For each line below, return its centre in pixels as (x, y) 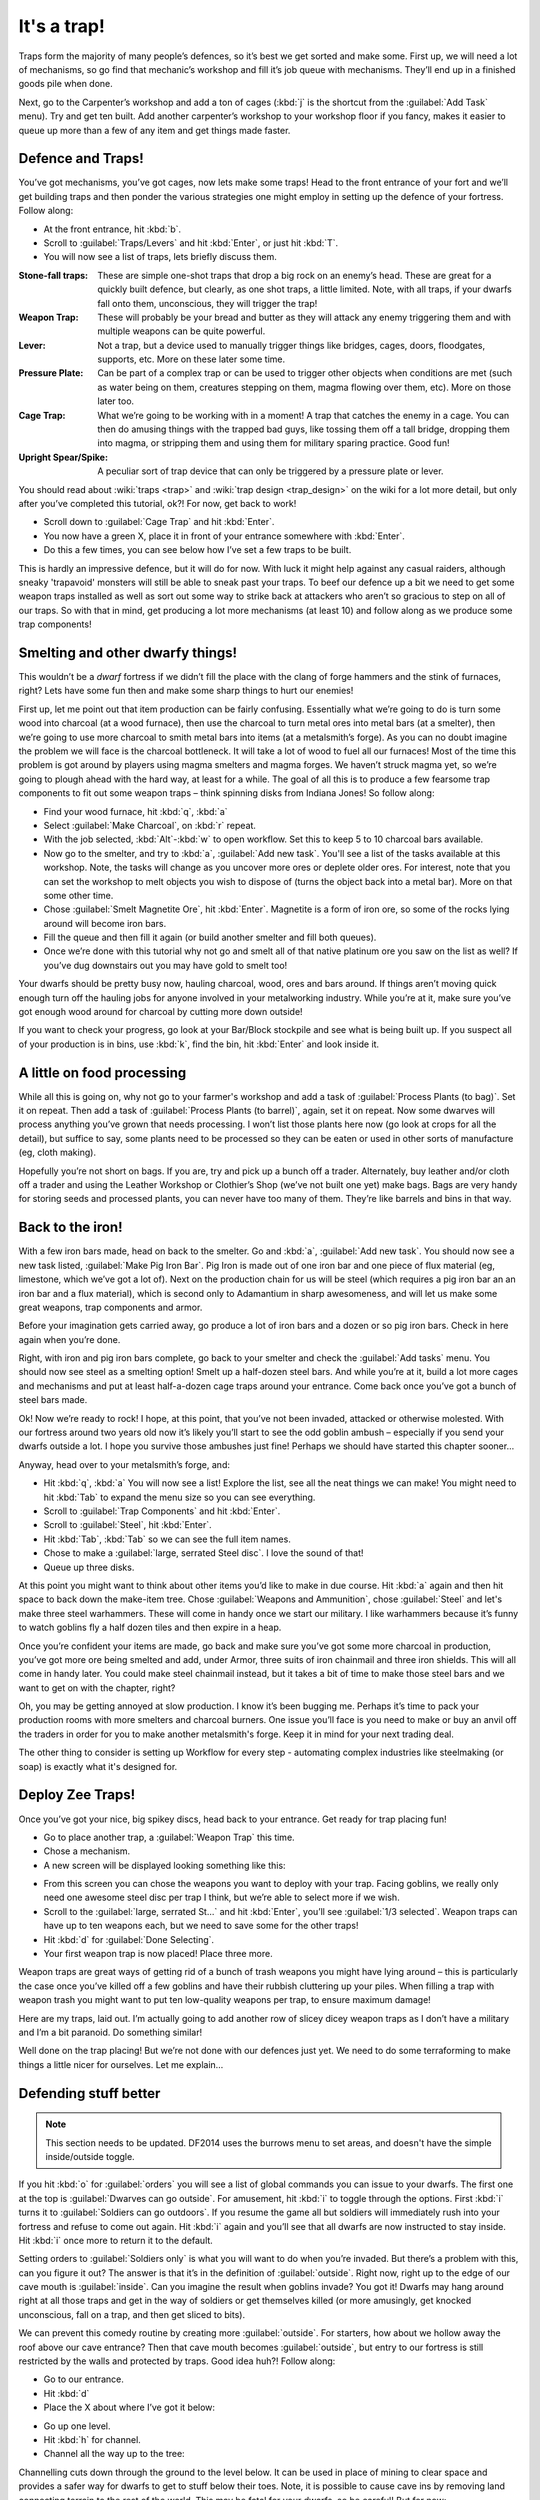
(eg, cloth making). (57, 1152)
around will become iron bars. (105, 923)
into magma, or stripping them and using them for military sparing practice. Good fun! (273, 443)
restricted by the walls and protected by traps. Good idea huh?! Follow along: (177, 2361)
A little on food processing (102, 1072)
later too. (116, 401)
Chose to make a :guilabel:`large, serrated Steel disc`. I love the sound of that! (203, 1553)
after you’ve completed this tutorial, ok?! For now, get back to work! (157, 503)
